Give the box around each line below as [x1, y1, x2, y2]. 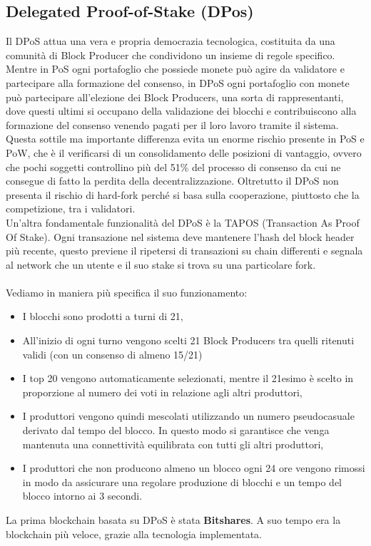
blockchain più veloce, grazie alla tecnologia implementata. [6, 526, 262, 541]
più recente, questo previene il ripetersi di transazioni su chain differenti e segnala [6, 243, 363, 258]
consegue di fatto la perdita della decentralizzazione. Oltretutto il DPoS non [6, 173, 339, 188]
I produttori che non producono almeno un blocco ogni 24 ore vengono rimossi [22, 460, 365, 475]
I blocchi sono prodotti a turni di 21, [22, 309, 183, 324]
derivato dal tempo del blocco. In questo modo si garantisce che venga [22, 423, 330, 438]
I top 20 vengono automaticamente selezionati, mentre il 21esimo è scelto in [22, 371, 354, 386]
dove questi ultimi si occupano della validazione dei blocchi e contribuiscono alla [6, 103, 357, 118]
